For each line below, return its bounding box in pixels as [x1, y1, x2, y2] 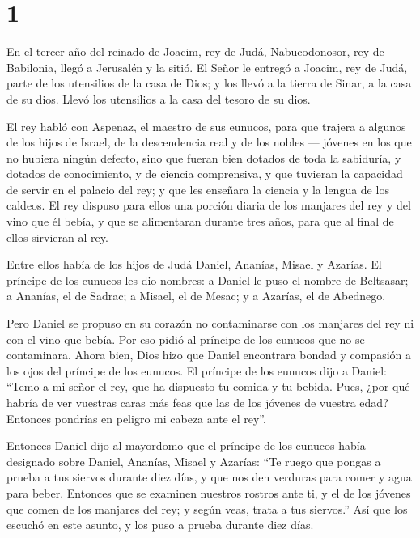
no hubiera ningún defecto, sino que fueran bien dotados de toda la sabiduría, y [6, 149, 401, 166]
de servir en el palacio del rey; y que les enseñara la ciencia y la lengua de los [6, 180, 389, 197]
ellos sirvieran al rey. [6, 228, 108, 245]
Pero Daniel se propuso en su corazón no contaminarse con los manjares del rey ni [6, 315, 414, 332]
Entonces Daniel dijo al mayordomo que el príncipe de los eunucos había [6, 437, 366, 454]
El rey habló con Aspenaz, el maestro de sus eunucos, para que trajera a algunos [6, 117, 406, 134]
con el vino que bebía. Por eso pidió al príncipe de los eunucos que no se [6, 330, 365, 347]
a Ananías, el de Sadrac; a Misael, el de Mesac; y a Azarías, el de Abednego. [6, 287, 386, 304]
